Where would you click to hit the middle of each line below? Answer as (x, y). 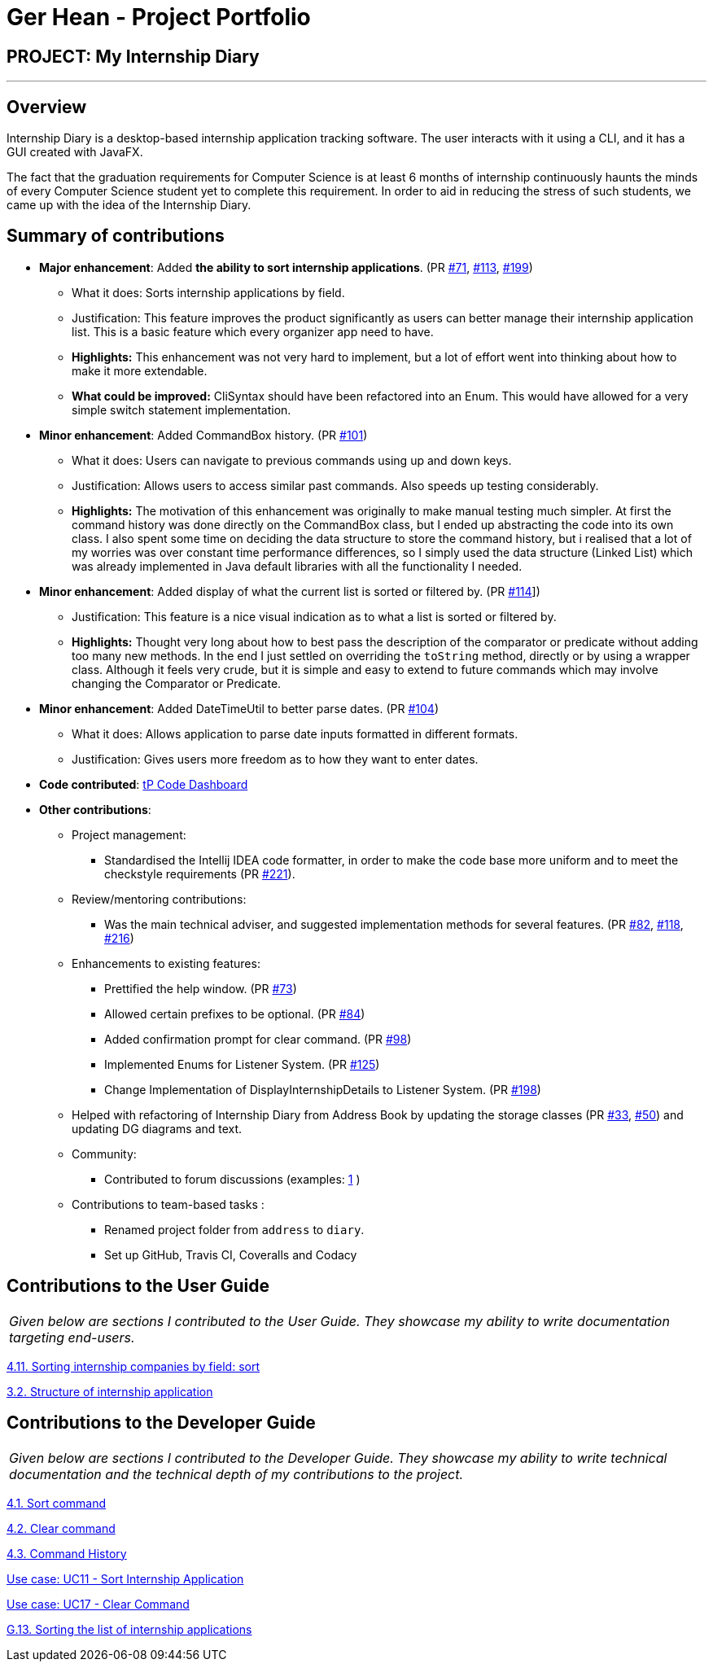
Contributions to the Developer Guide (161, 1423)
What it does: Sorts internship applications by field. (208, 292)
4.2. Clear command (61, 1528)
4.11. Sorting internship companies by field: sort (133, 1366)
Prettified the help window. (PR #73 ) (201, 988)
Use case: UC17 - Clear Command (98, 1604)
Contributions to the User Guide (138, 1286)
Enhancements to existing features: (166, 963)
